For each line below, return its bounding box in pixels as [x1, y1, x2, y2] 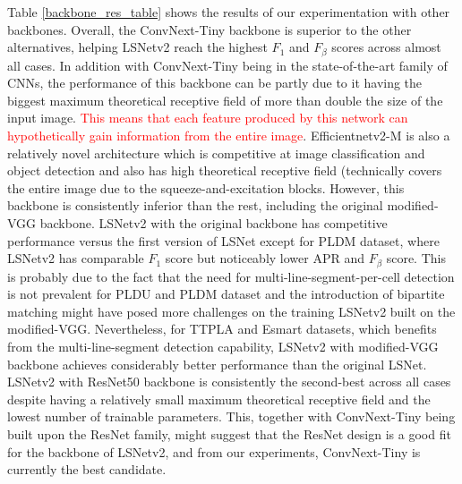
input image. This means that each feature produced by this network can [7, 108, 408, 127]
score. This [386, 249, 446, 267]
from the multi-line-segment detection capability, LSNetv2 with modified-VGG [7, 337, 439, 355]
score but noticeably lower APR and [165, 249, 364, 267]
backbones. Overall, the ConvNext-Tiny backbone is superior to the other [7, 20, 412, 38]
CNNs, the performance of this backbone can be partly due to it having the [7, 73, 423, 92]
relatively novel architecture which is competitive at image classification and [7, 143, 425, 162]
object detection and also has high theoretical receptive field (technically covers [7, 161, 442, 180]
